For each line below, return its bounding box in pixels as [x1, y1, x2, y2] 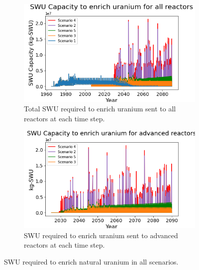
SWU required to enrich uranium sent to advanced [24, 230, 178, 240]
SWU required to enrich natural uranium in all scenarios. [4, 256, 179, 267]
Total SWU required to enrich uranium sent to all [24, 103, 176, 114]
